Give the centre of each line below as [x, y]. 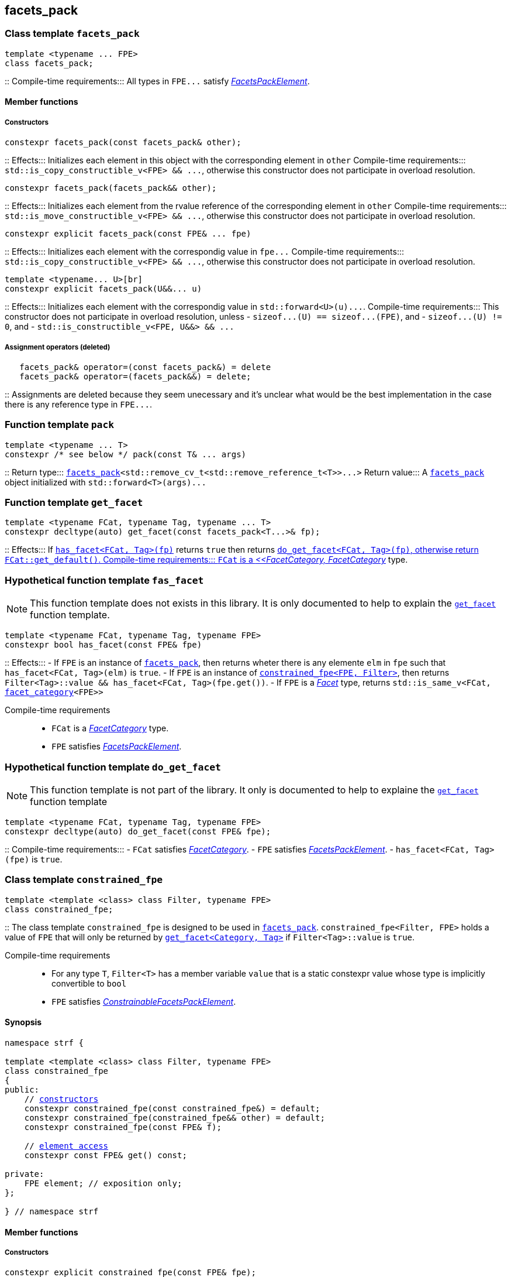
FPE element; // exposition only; [103, 1183]
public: [22, 1089]
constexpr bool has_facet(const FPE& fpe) [103, 645]
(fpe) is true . [34, 859]
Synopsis [23, 1022]
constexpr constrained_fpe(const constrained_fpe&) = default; [172, 1108]
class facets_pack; [49, 63]
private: [25, 1174]
